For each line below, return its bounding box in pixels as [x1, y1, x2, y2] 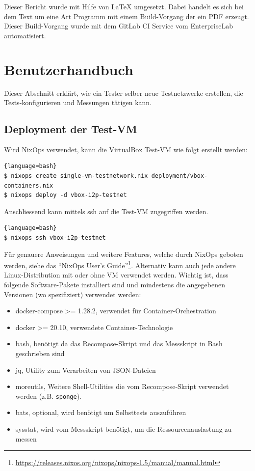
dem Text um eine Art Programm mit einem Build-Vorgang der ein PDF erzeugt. [4, 11, 249, 21]
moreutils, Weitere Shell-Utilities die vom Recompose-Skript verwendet [15, 381, 229, 391]
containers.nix [4, 182, 53, 189]
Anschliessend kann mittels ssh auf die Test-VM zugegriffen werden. [4, 206, 208, 216]
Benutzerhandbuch [4, 59, 133, 79]
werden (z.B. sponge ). [15, 390, 81, 401]
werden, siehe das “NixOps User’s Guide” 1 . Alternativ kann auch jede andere [4, 259, 236, 270]
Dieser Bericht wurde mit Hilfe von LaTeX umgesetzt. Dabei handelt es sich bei [4, 1, 244, 11]
